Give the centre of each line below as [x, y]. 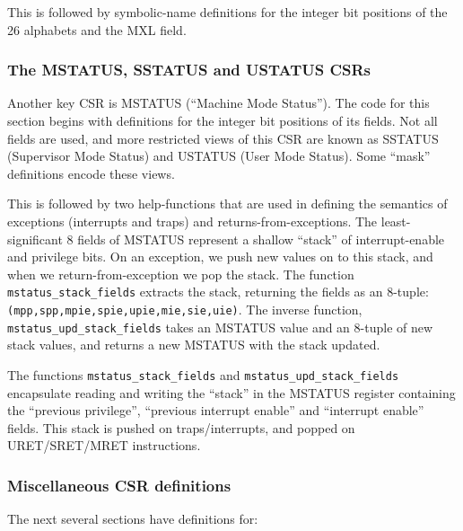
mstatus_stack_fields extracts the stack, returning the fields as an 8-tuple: [218, 292]
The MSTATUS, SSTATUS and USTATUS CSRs [189, 70]
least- [396, 221]
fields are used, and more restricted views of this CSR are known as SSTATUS [223, 138]
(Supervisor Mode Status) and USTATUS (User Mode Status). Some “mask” [219, 156]
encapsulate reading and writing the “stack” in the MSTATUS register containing [231, 392]
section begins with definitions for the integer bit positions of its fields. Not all [223, 120]
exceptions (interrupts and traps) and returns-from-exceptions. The [192, 221]
